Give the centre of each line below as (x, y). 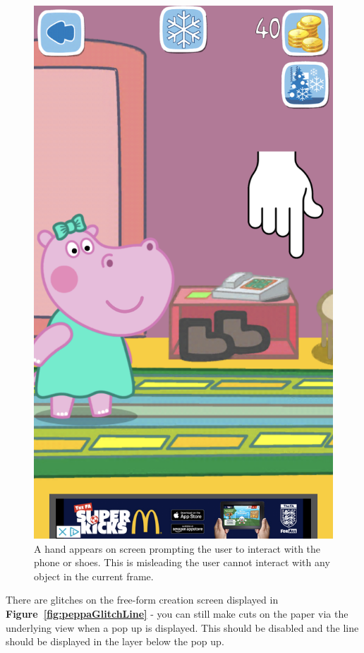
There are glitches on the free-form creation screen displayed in (142, 600)
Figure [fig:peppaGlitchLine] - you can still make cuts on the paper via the (177, 614)
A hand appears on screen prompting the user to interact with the (177, 548)
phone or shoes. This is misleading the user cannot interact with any (182, 562)
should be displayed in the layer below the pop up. (115, 641)
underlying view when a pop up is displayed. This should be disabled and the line (182, 627)
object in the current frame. (94, 576)
